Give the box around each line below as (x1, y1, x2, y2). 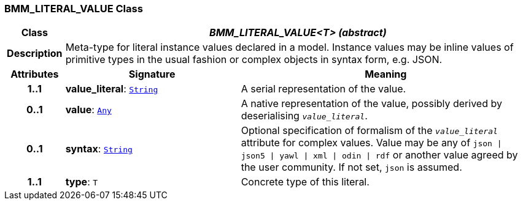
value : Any (65, 103, 112, 116)
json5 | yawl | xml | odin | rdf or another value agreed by (241, 149, 518, 162)
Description (7, 47, 63, 60)
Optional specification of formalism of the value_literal (241, 124, 498, 137)
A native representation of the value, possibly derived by (241, 97, 502, 110)
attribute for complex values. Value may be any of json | (241, 136, 502, 149)
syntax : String (65, 143, 133, 155)
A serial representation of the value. (241, 83, 406, 95)
